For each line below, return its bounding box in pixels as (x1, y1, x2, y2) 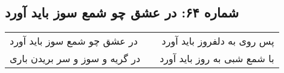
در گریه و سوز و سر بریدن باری (10, 51, 141, 66)
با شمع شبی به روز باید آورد (160, 51, 274, 66)
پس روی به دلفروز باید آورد (161, 34, 274, 48)
